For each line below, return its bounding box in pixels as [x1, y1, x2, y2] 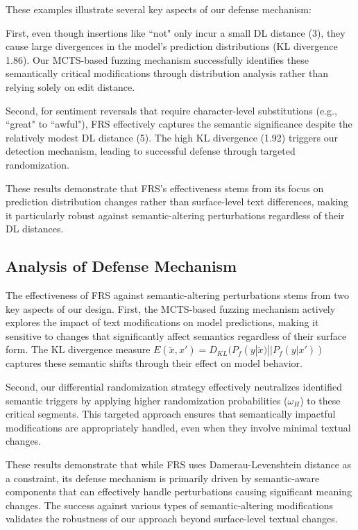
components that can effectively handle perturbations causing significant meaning [6, 484, 352, 499]
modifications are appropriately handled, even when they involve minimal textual [6, 420, 351, 434]
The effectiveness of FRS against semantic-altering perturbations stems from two [6, 288, 349, 302]
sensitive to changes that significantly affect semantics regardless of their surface [6, 328, 347, 343]
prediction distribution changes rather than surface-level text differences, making [6, 194, 349, 209]
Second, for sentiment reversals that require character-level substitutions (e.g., [6, 103, 337, 117]
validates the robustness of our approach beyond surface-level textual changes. [6, 511, 338, 526]
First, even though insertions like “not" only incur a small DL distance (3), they [6, 25, 346, 40]
